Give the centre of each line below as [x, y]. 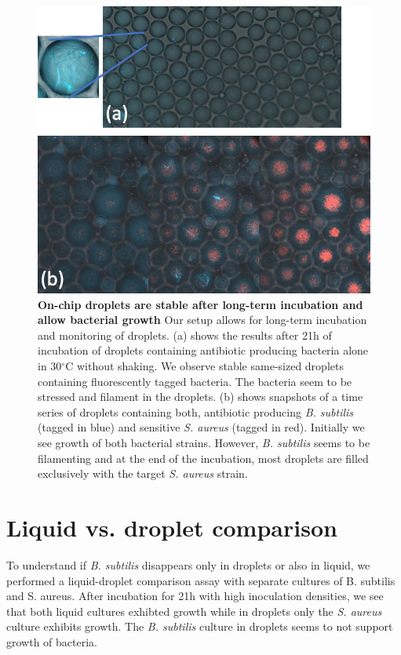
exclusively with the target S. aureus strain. [143, 473]
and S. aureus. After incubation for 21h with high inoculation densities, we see [195, 596]
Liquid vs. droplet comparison [172, 527]
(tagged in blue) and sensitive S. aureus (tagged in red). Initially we [201, 427]
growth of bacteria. [52, 641]
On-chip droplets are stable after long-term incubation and [200, 304]
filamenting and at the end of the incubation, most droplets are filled [203, 458]
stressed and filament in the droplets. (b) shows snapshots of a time [200, 397]
